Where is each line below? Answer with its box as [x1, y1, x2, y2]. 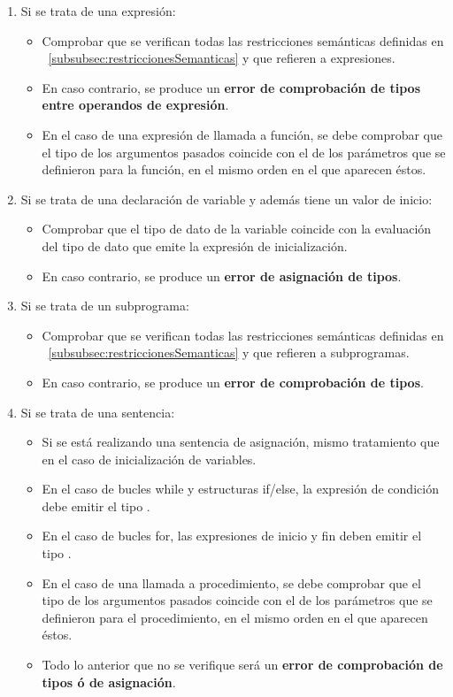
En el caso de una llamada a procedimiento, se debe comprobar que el [42, 573, 421, 592]
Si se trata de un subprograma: [20, 296, 189, 315]
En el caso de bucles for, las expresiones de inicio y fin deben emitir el [42, 526, 422, 545]
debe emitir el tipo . [42, 496, 150, 515]
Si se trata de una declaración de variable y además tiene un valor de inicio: [20, 189, 433, 208]
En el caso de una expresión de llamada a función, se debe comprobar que [42, 125, 443, 143]
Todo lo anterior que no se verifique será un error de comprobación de [42, 655, 443, 674]
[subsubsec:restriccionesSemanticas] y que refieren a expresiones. [48, 49, 395, 67]
